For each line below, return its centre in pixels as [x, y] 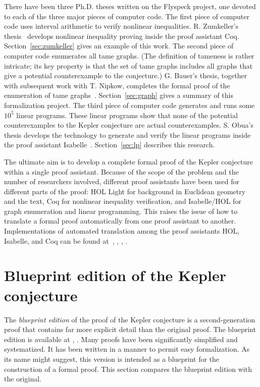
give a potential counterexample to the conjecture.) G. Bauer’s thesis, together [126, 75]
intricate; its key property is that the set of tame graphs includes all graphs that [128, 65]
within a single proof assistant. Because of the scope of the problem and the [121, 171]
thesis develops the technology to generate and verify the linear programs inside [127, 134]
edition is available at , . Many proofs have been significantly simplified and [121, 339]
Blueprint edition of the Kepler [115, 275]
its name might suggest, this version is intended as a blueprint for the [112, 358]
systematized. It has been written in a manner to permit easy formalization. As [127, 349]
